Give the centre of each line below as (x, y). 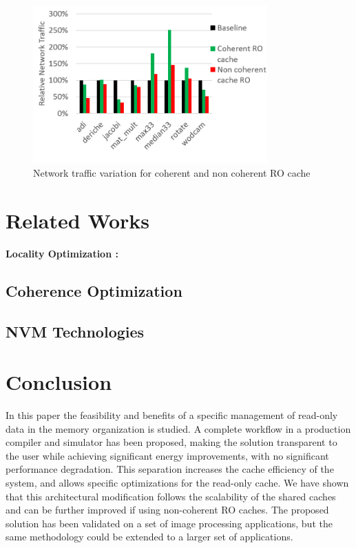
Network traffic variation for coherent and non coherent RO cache (172, 173)
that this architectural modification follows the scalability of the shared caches (171, 496)
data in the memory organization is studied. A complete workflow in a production (178, 428)
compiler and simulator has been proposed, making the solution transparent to (171, 442)
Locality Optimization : (62, 253)
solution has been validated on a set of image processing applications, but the (169, 523)
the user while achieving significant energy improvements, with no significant (167, 455)
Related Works (78, 220)
